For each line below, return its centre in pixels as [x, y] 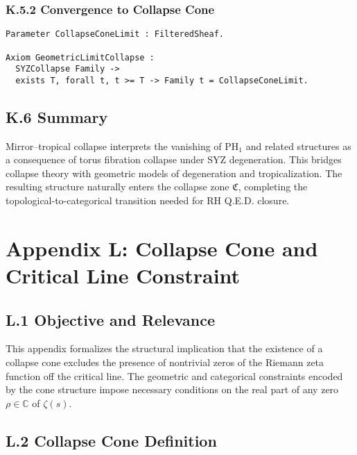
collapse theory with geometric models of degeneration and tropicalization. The [174, 173]
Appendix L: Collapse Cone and [162, 248]
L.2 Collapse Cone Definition [111, 440]
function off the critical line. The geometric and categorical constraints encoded [174, 375]
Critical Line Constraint [123, 275]
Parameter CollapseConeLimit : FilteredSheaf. [115, 34]
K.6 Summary [57, 116]
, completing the [273, 187]
